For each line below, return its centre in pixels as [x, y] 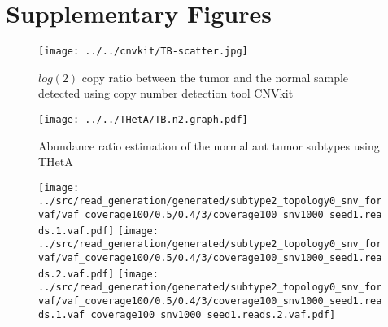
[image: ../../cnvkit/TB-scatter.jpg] [143, 52]
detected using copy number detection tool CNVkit [166, 93]
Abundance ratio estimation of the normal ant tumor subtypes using [209, 145]
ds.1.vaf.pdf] [76, 231]
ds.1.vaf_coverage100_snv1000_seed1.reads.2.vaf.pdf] [187, 314]
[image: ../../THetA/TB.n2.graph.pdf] [143, 119]
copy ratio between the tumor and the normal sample [215, 77]
